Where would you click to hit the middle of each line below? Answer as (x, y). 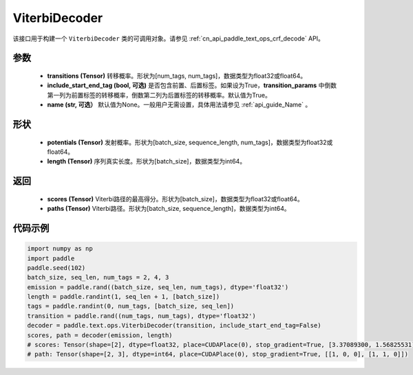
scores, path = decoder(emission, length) (100, 335)
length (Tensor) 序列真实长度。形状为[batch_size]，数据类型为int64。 (147, 161)
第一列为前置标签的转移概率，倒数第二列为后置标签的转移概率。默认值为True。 (159, 95)
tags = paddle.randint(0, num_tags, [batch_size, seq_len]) (131, 306)
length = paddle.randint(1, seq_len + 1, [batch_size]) (124, 297)
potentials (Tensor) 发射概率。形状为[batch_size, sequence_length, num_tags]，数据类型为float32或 (190, 142)
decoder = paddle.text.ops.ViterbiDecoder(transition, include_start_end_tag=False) (174, 326)
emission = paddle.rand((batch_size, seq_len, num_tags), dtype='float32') (158, 287)
